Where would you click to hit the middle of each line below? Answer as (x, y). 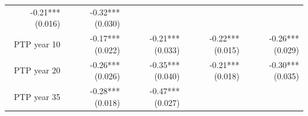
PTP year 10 (37, 43)
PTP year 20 (37, 70)
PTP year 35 (37, 96)
